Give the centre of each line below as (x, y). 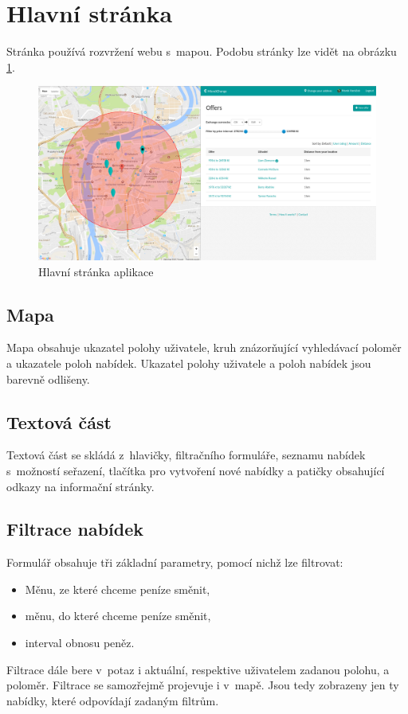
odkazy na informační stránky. (80, 486)
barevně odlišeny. (48, 378)
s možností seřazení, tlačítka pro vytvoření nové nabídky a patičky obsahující (196, 470)
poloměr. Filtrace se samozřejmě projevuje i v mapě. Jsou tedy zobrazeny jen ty (203, 685)
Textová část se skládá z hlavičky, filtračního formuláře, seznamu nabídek (186, 455)
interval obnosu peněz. (80, 643)
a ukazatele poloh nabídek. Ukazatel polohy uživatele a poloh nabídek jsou (189, 363)
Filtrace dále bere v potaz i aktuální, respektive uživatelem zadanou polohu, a (198, 669)
